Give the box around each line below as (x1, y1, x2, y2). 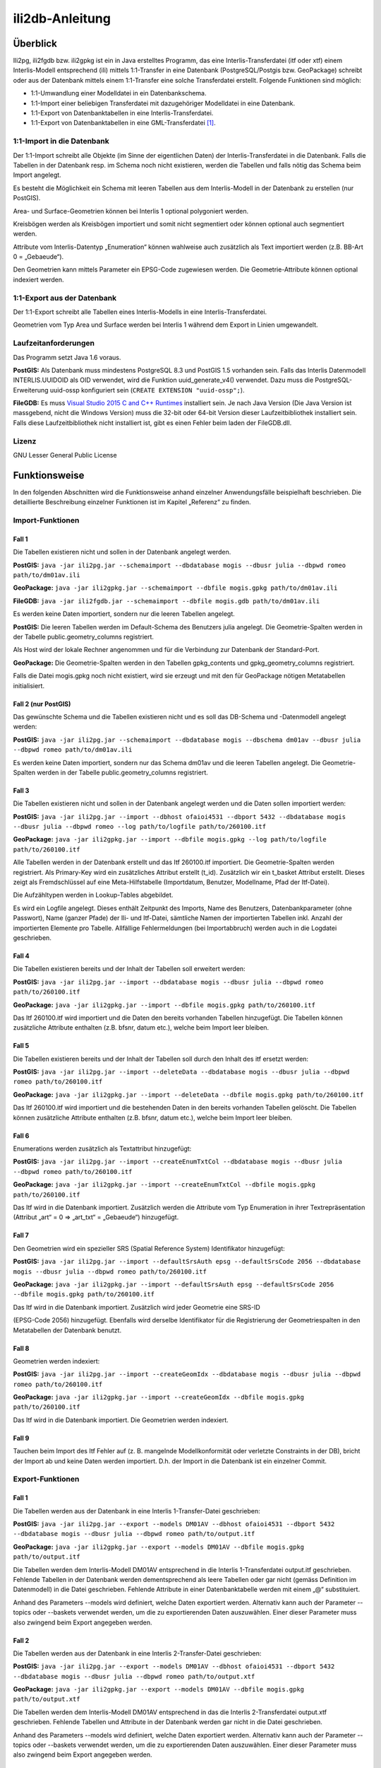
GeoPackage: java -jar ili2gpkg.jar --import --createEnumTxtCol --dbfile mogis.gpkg (13, 1180, 315, 1189)
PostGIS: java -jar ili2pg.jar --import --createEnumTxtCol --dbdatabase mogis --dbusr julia (13, 1157, 342, 1166)
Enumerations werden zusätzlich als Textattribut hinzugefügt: (13, 1144, 192, 1153)
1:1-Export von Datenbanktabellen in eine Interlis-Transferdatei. (30, 109, 214, 117)
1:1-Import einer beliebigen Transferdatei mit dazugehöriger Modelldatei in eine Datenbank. (30, 99, 296, 107)
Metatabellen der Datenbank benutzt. (13, 1326, 122, 1334)
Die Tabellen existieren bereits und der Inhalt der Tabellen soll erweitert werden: (13, 965, 246, 973)
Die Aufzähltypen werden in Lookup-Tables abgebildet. (13, 891, 174, 900)
